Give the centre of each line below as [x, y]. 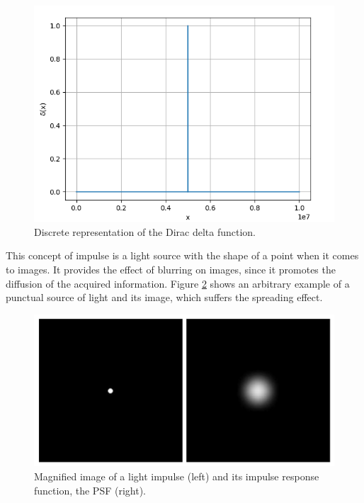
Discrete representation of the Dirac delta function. [145, 231]
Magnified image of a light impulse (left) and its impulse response [177, 476]
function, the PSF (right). [90, 490]
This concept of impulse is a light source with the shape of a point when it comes [182, 255]
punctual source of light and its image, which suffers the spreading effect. [164, 297]
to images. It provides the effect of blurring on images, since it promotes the [171, 270]
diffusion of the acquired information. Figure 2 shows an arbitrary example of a [178, 283]
